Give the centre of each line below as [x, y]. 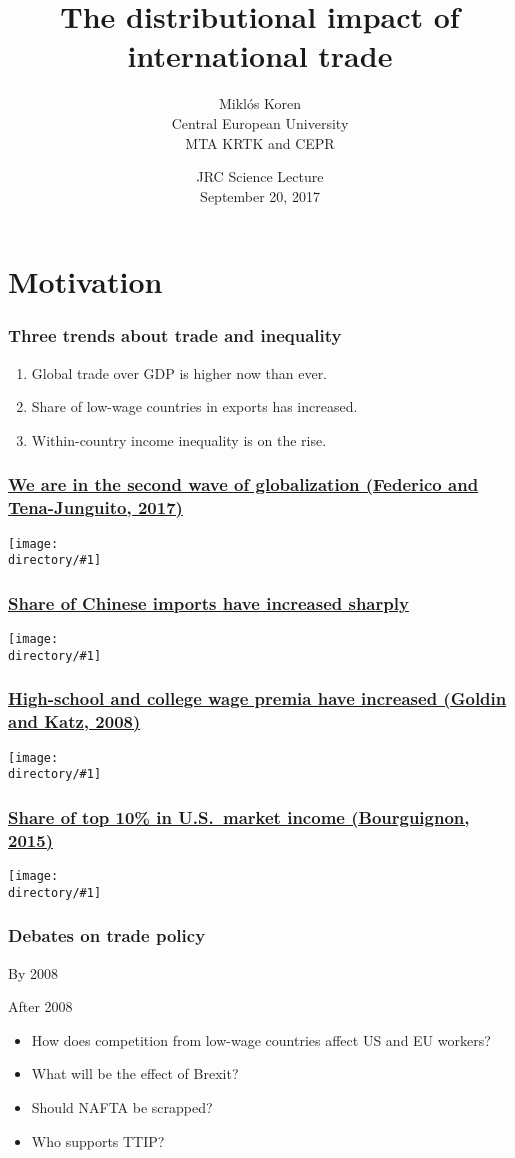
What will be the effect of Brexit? [135, 1073]
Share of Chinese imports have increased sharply [208, 602]
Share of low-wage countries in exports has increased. [194, 406]
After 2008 [40, 1006]
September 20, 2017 [260, 195]
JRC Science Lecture [260, 176]
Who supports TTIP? [98, 1140]
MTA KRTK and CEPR [260, 142]
